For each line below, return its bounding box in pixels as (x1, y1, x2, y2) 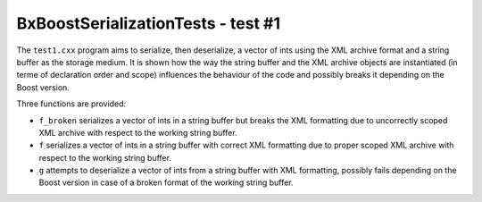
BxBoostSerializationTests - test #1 (16, 13, 281, 33)
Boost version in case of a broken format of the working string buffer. (38, 177, 294, 188)
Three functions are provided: (16, 98, 127, 109)
